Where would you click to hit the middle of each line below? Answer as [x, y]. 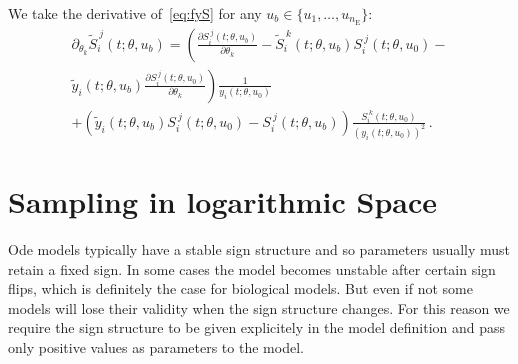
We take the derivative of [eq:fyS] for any [135, 13]
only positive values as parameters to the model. [156, 346]
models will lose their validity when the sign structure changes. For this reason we [259, 307]
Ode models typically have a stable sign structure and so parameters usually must [259, 248]
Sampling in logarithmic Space [223, 201]
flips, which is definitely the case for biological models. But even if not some [240, 288]
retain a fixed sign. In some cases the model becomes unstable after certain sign [252, 268]
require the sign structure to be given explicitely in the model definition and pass [257, 327]
